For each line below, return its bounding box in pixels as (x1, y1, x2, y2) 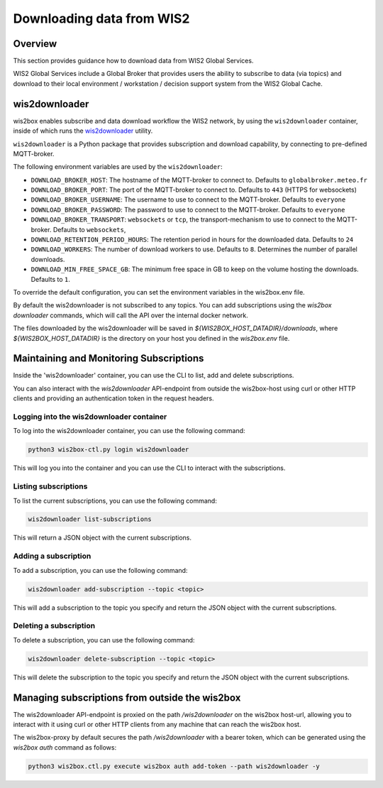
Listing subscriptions (13, 481, 88, 491)
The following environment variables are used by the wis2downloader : (13, 163, 223, 171)
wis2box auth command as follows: (13, 743, 117, 752)
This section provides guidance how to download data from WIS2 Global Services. (13, 57, 254, 65)
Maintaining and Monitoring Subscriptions (13, 352, 204, 365)
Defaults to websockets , (52, 225, 126, 234)
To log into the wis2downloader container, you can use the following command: (13, 427, 245, 435)
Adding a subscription (13, 551, 91, 561)
